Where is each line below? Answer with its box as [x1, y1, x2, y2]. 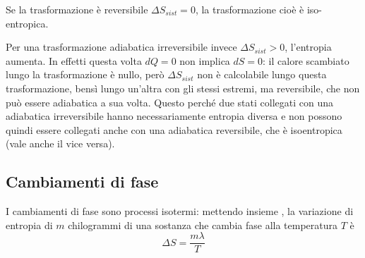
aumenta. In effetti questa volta [6, 53, 142, 68]
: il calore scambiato [263, 53, 349, 68]
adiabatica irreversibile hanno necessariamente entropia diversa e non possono [6, 109, 342, 123]
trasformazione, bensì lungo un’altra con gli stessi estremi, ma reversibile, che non [6, 80, 360, 95]
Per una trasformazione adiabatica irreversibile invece [6, 39, 237, 54]
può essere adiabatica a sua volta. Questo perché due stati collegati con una [6, 94, 333, 109]
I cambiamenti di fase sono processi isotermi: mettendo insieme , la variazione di [6, 204, 354, 219]
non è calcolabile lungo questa [197, 67, 327, 82]
